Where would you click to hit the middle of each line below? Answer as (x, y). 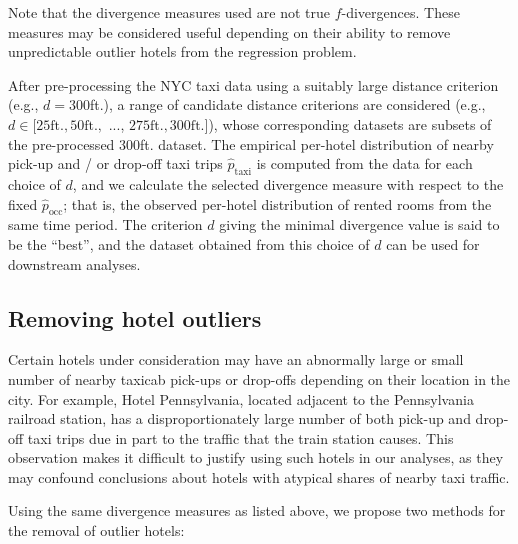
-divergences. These (400, 12)
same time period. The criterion (105, 224)
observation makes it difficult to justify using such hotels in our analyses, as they (256, 457)
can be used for (433, 243)
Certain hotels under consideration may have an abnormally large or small (236, 359)
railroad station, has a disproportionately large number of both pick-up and (239, 418)
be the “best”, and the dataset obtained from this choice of (189, 243)
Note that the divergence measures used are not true (169, 12)
